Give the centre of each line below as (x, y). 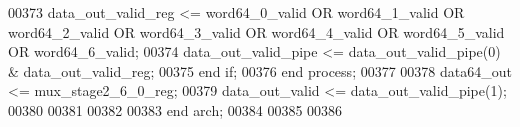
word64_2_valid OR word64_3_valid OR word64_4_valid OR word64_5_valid (256, 31)
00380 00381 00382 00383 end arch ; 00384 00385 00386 (175, 109)
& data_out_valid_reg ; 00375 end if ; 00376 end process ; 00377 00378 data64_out (260, 70)
